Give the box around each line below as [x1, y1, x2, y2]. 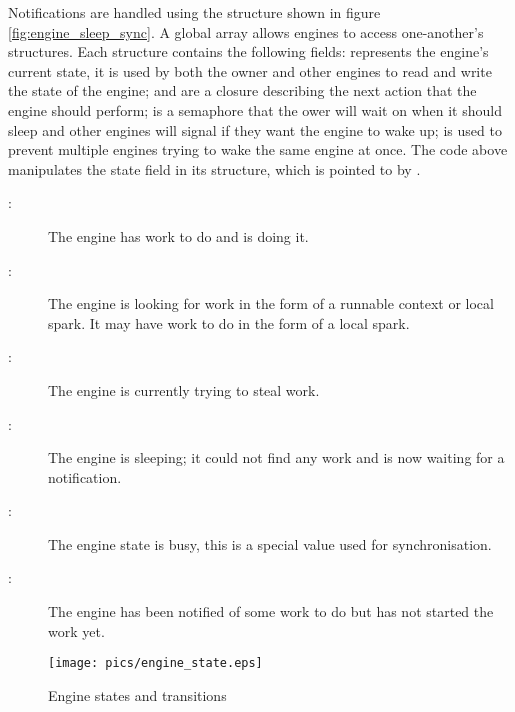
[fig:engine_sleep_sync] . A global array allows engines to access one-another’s [8, 21, 484, 42]
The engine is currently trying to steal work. [48, 379, 320, 400]
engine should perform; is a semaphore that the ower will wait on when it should [8, 99, 502, 120]
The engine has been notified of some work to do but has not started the [48, 601, 494, 622]
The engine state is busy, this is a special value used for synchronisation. [48, 533, 492, 554]
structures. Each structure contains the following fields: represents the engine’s [8, 41, 489, 62]
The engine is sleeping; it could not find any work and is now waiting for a [48, 447, 505, 468]
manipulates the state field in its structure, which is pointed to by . [8, 158, 421, 179]
